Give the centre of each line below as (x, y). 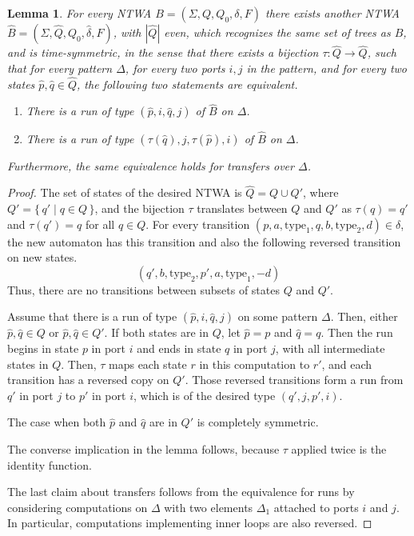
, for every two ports (175, 68)
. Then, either (364, 316)
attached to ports (316, 507)
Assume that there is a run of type (92, 316)
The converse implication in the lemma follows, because (143, 449)
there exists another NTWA (332, 13)
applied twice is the (339, 449)
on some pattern (278, 316)
